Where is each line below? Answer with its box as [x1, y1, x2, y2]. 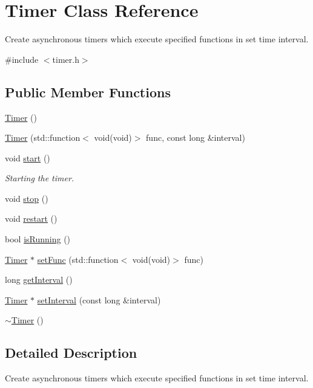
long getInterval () [5, 273, 73, 286]
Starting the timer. [5, 172, 74, 184]
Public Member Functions [5, 82, 171, 101]
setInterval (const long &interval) [37, 293, 161, 306]
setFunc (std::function [37, 253, 119, 265]
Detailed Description [5, 343, 137, 362]
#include [5, 53, 39, 65]
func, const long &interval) [146, 131, 245, 144]
